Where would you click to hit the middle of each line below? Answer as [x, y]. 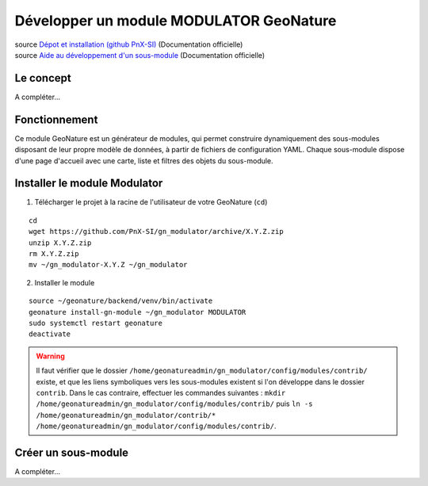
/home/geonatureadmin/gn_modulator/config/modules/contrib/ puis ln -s [174, 404]
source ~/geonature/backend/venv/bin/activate [121, 301]
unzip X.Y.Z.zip [60, 243]
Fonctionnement [56, 119]
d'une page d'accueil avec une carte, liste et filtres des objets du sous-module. [144, 161]
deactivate [50, 334]
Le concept [43, 78]
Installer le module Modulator [89, 184]
